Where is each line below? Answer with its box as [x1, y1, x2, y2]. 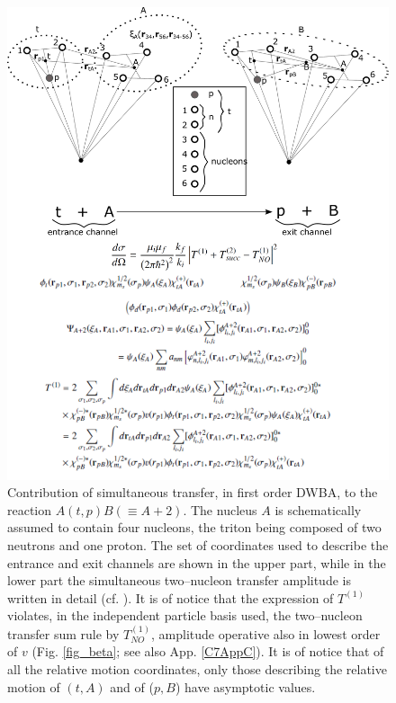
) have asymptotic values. [175, 677, 316, 696]
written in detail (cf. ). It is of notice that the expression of [7, 588, 334, 607]
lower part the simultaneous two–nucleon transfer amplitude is [7, 571, 351, 590]
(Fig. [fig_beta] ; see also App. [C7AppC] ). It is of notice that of [31, 642, 384, 661]
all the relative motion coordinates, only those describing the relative [7, 659, 387, 678]
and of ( [110, 677, 154, 696]
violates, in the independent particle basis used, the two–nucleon [7, 606, 363, 625]
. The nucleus [183, 500, 257, 519]
